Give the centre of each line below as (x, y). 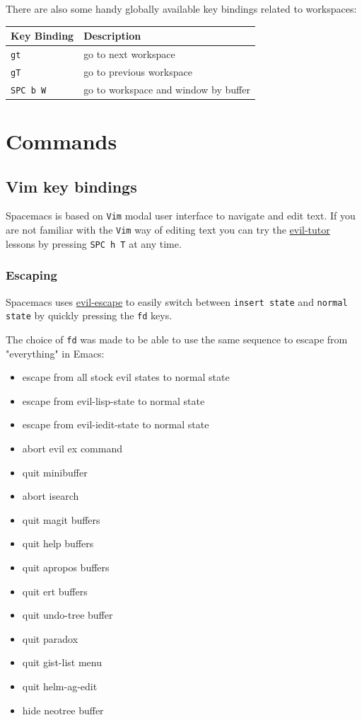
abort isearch (51, 496)
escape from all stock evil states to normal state (126, 377)
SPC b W (29, 90)
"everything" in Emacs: (55, 353)
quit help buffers (58, 543)
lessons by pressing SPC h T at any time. (94, 243)
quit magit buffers (61, 519)
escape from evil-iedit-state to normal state (116, 424)
